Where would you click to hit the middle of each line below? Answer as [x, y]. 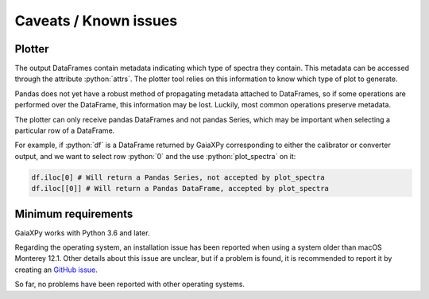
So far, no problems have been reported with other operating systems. [130, 284]
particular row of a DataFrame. [65, 130]
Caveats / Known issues [96, 21]
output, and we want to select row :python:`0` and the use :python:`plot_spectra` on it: [155, 156]
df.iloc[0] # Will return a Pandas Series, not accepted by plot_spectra [178, 177]
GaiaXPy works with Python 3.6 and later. [82, 233]
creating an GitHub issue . [56, 270]
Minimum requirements [74, 214]
